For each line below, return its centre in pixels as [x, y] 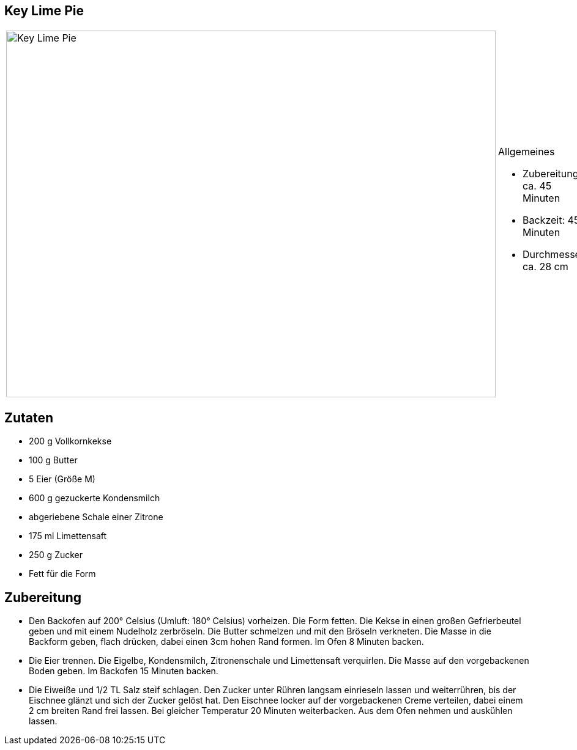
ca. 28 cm [545, 267]
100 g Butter [53, 460]
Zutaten [29, 417]
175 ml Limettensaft [68, 536]
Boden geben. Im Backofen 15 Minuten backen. [124, 671]
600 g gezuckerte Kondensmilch [95, 498]
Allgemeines [527, 152]
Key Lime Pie [44, 11]
